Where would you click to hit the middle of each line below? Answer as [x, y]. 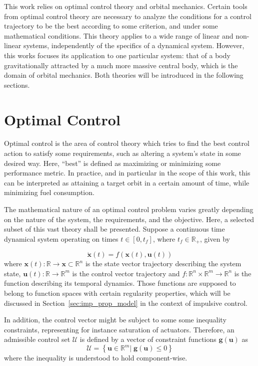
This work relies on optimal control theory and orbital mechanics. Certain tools [126, 6]
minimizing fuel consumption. [49, 192]
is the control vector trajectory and [126, 273]
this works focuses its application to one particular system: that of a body [117, 55]
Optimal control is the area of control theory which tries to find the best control [127, 143]
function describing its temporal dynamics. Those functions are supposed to [120, 283]
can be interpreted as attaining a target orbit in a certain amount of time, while [127, 182]
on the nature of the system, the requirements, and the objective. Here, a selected [129, 219]
